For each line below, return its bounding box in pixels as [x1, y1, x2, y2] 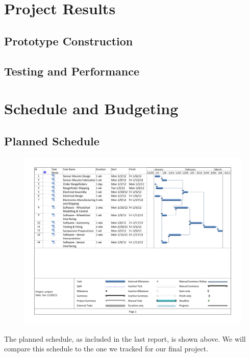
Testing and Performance [4, 63, 139, 79]
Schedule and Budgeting [4, 98, 179, 119]
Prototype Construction [4, 33, 133, 48]
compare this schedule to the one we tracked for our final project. [4, 343, 209, 354]
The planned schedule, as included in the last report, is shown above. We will [4, 333, 246, 344]
